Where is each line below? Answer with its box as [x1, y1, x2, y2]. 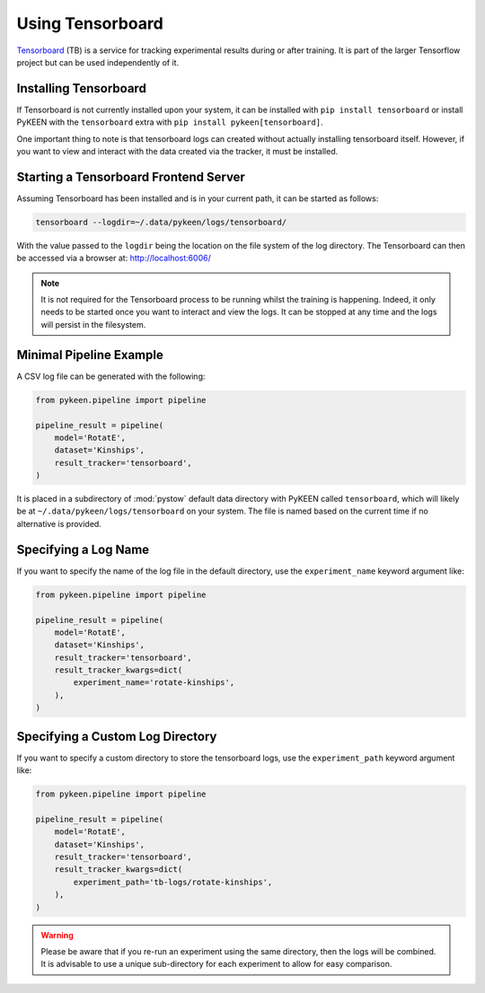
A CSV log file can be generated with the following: [16, 371, 206, 382]
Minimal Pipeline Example [16, 347, 163, 363]
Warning [40, 929, 74, 940]
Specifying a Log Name [16, 541, 150, 557]
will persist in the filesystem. [40, 319, 146, 330]
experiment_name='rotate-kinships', [73, 678, 235, 688]
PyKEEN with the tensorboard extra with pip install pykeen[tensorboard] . [16, 117, 323, 127]
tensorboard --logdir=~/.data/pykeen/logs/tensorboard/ [35, 216, 287, 227]
